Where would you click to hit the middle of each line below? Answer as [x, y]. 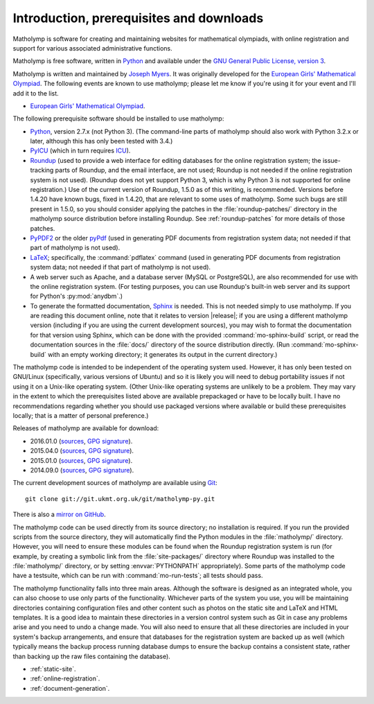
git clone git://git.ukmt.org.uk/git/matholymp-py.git [120, 499]
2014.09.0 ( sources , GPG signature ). [82, 470]
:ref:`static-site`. [53, 669]
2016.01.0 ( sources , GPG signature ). [81, 441]
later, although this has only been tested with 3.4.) [101, 141]
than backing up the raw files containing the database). [92, 656]
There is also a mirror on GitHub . [60, 514]
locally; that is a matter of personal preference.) [81, 415]
